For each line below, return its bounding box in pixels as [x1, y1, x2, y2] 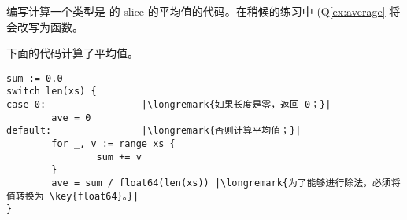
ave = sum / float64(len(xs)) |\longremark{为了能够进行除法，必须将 [51, 178, 401, 189]
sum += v [96, 151, 142, 163]
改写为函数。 [17, 18, 83, 35]
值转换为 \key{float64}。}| [6, 190, 139, 202]
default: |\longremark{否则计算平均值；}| [6, 125, 302, 137]
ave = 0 [51, 112, 91, 123]
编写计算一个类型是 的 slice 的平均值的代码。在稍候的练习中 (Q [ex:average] [6, 3, 386, 19]
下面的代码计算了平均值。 [6, 45, 139, 61]
